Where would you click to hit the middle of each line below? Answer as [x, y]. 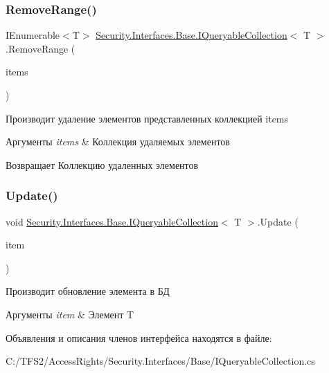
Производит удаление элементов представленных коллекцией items [147, 118]
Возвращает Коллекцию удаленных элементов [102, 164]
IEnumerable [33, 35]
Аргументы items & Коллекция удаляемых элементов [118, 142]
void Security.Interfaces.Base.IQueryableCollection [112, 221]
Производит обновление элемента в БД [88, 291]
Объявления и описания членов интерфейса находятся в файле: [139, 337]
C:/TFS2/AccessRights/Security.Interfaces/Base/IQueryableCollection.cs [160, 361]
